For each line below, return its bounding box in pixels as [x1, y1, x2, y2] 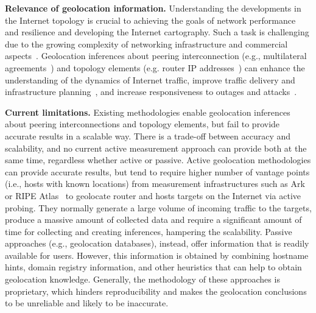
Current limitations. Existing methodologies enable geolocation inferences [5, 105, 290, 118]
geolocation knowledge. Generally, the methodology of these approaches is [5, 273, 280, 286]
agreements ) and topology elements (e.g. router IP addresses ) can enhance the [5, 61, 305, 74]
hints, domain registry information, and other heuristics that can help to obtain [5, 261, 302, 273]
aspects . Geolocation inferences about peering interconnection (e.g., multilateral [5, 49, 307, 62]
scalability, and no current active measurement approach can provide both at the [5, 141, 307, 154]
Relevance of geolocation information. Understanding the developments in [5, 2, 301, 14]
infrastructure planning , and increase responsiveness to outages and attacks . [5, 85, 297, 98]
